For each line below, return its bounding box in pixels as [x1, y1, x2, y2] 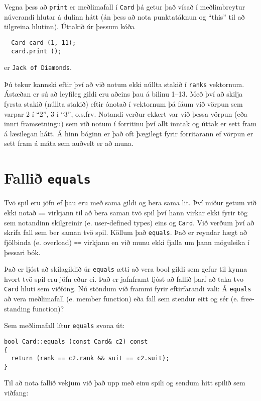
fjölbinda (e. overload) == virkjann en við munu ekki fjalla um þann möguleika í [4, 236, 249, 247]
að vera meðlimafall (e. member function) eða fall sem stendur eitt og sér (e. [4, 293, 239, 303]
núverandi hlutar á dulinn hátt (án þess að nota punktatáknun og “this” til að [4, 11, 245, 22]
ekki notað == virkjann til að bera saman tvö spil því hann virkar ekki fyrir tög [4, 207, 247, 217]
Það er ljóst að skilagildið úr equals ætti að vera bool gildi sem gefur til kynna [4, 264, 247, 274]
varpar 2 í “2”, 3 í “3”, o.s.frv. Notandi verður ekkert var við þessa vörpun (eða [4, 108, 247, 119]
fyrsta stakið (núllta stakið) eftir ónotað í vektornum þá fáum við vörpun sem [4, 99, 243, 109]
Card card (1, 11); [11, 39, 76, 46]
